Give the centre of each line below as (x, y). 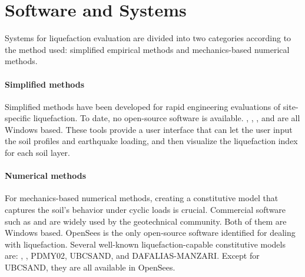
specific (18, 118)
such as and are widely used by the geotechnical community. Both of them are (146, 221)
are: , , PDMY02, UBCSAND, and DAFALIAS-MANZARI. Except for (132, 256)
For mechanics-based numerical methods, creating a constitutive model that (142, 198)
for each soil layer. (37, 153)
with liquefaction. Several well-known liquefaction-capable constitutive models (145, 244)
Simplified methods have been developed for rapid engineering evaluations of (143, 106)
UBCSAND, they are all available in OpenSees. (90, 267)
